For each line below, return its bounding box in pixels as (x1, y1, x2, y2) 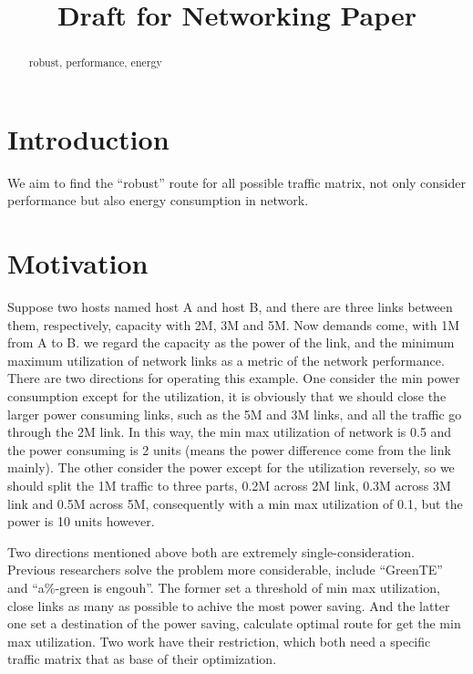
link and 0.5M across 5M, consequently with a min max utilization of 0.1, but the (7, 493, 463, 513)
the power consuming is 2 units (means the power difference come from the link (7, 440, 451, 459)
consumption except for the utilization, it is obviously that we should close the (7, 387, 447, 406)
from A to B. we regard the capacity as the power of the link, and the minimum (7, 333, 455, 352)
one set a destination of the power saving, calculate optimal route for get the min (7, 614, 461, 633)
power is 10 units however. (7, 512, 155, 531)
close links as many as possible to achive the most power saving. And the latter (7, 596, 450, 615)
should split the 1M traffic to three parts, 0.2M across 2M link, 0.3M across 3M (7, 476, 451, 495)
